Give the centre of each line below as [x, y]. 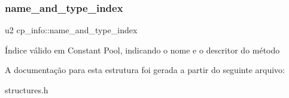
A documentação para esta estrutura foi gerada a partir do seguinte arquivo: [145, 70]
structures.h [27, 90]
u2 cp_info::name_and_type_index [71, 30]
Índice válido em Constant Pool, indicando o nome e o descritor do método [142, 50]
